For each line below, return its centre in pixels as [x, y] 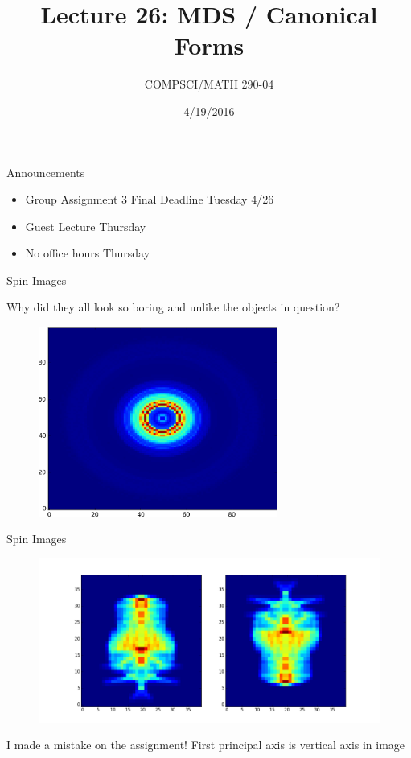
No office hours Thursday [88, 253]
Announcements [46, 172]
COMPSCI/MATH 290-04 [209, 84]
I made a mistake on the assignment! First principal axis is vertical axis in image [206, 745]
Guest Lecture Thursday [86, 226]
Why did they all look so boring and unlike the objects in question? [173, 307]
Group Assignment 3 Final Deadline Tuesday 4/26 [150, 199]
